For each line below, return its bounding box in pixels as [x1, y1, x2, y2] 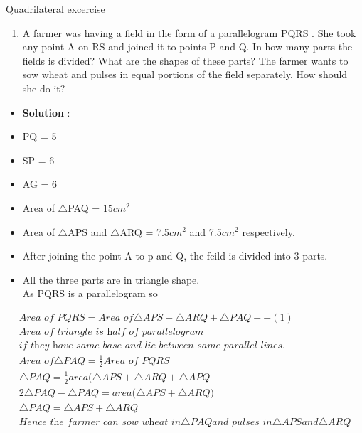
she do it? [22, 80, 65, 95]
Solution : [22, 105, 70, 119]
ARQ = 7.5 [119, 224, 169, 239]
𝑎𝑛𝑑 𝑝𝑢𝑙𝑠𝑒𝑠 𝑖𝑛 [212, 417, 272, 427]
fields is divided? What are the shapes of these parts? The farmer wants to [22, 53, 348, 68]
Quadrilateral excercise [6, 1, 105, 16]
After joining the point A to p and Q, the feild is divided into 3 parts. [22, 248, 328, 263]
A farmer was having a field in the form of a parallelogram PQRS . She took [22, 25, 356, 40]
